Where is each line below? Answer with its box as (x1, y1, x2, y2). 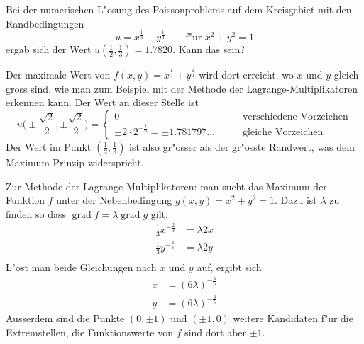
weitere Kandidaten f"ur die (233, 311, 353, 326)
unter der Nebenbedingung (56, 193, 172, 207)
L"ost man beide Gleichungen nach (6, 259, 157, 274)
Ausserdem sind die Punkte (6, 311, 125, 326)
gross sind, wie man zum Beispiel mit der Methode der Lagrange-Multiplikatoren (6, 81, 358, 96)
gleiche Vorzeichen (243, 127, 324, 137)
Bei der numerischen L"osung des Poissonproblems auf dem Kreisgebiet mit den (6, 2, 352, 16)
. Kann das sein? (172, 42, 245, 57)
